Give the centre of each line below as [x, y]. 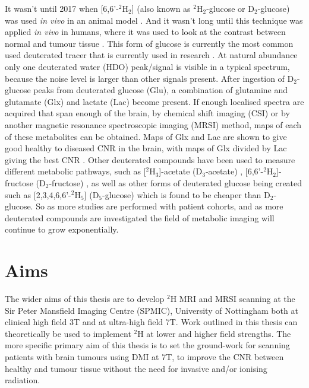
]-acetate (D [181, 171]
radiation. [23, 380]
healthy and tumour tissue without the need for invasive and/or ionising [136, 368]
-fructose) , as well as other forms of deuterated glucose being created [176, 182]
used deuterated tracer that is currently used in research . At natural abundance [151, 55]
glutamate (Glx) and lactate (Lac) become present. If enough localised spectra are [154, 101]
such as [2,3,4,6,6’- [38, 194]
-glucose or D [230, 8]
